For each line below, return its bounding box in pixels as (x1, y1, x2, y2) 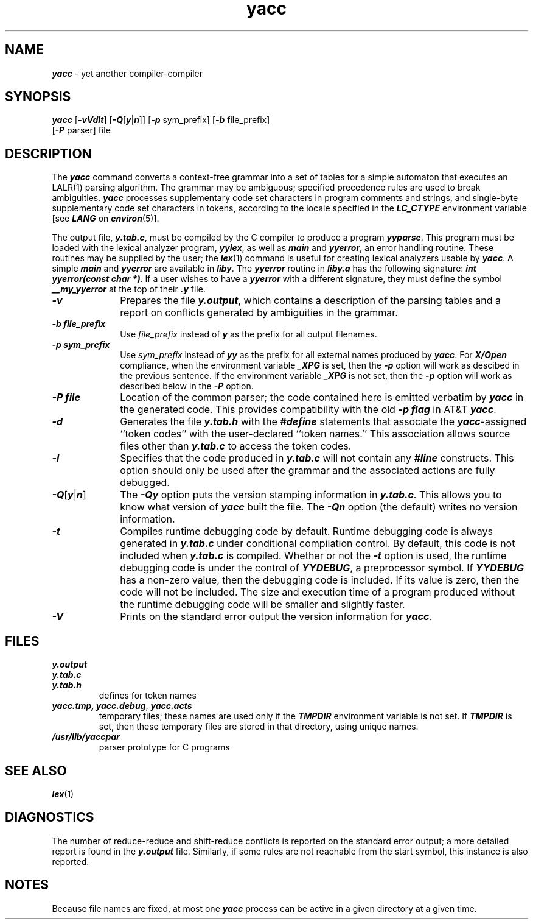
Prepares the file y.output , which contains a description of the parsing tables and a (120, 294, 501, 307)
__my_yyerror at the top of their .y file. (52, 284, 206, 295)
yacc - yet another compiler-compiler (52, 68, 203, 79)
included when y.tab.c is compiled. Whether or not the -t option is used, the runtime (120, 549, 507, 562)
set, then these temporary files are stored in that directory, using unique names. (99, 721, 419, 732)
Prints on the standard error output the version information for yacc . (120, 610, 432, 623)
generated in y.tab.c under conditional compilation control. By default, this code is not (120, 537, 515, 550)
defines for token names (99, 690, 197, 701)
